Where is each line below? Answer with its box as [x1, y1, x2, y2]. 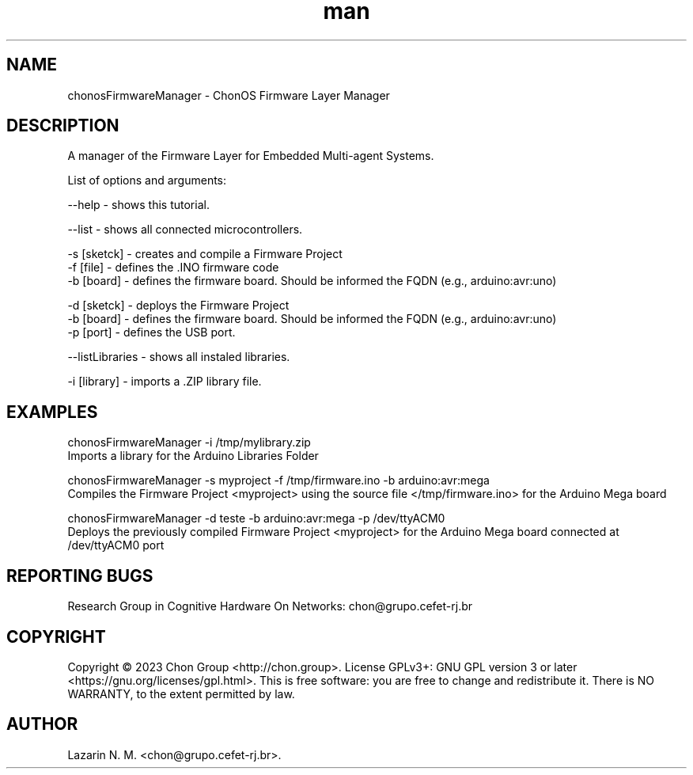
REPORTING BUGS [6, 565, 153, 586]
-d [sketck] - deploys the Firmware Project [67, 298, 290, 313]
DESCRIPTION [6, 116, 119, 136]
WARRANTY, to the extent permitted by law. [67, 686, 295, 701]
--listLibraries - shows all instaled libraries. [67, 350, 290, 364]
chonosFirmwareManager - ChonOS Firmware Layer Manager [67, 88, 390, 102]
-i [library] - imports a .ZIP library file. [67, 374, 262, 389]
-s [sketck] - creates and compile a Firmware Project [67, 247, 343, 261]
